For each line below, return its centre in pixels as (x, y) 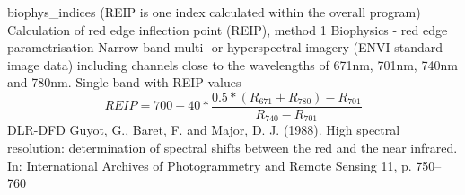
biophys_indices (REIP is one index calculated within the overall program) (214, 12)
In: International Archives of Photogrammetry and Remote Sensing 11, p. (210, 165)
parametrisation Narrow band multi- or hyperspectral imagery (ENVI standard (225, 47)
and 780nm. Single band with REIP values (124, 82)
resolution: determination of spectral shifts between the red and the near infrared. (232, 148)
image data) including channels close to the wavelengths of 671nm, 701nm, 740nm (232, 64)
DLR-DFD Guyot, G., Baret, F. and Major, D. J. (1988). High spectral (204, 130)
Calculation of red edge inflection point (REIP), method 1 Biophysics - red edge (228, 29)
